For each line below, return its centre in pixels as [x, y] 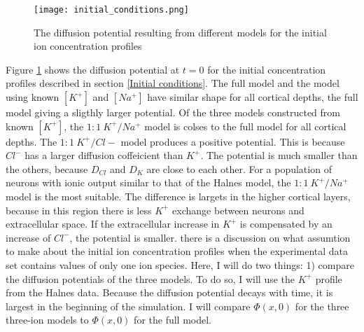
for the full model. [173, 320]
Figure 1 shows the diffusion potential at [93, 69]
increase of [28, 237]
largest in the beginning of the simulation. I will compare [128, 306]
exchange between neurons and [238, 210]
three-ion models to [47, 320]
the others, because [47, 168]
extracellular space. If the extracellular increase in [113, 224]
